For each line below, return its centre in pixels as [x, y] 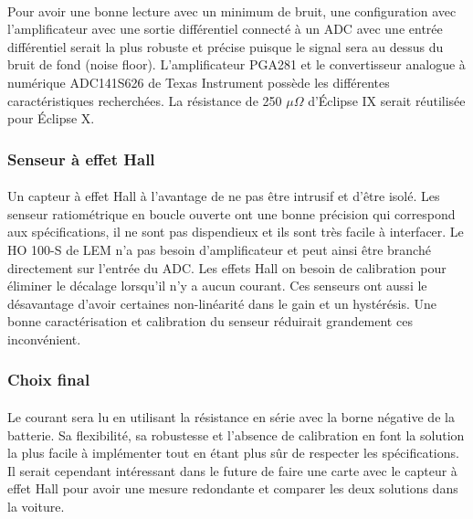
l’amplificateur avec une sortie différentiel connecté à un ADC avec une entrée [225, 29]
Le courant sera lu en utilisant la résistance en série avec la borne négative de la [231, 416]
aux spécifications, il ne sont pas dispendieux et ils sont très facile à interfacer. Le [236, 232]
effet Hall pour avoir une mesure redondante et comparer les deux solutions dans [233, 488]
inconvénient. [44, 339]
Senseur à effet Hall [81, 159]
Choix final [49, 380]
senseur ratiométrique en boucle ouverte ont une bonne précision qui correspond [231, 213]
